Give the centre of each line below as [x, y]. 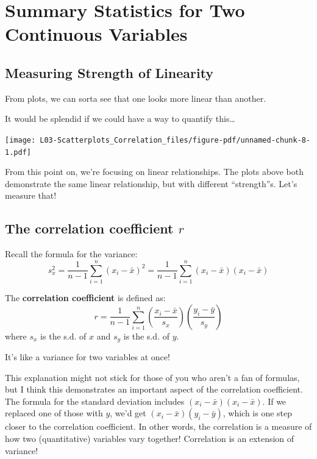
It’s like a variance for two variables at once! [87, 357]
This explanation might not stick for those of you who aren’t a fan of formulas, [152, 377]
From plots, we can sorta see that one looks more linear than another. [136, 98]
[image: [20, 140]
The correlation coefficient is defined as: [85, 297]
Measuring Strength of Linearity [109, 72]
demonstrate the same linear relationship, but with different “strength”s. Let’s [151, 183]
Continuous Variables [96, 34]
